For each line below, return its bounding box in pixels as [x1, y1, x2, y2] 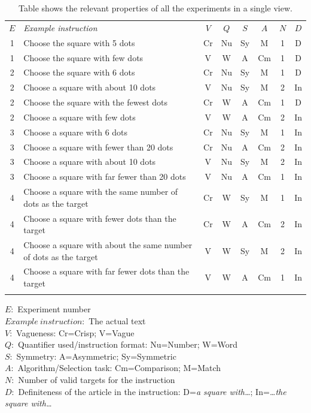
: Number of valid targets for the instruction [11, 373, 175, 385]
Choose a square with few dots [23, 110, 136, 123]
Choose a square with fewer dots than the [23, 212, 176, 224]
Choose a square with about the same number [23, 239, 193, 251]
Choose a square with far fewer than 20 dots [23, 170, 186, 183]
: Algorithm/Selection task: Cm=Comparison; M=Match [11, 361, 221, 374]
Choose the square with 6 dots [23, 66, 135, 79]
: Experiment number [11, 303, 91, 315]
